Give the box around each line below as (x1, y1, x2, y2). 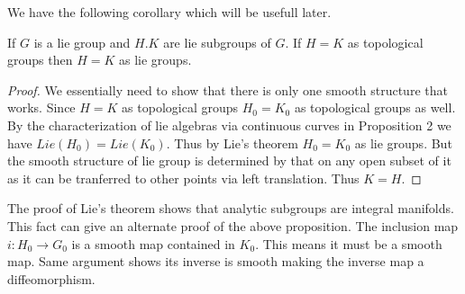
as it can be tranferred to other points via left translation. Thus (7, 168, 360, 187)
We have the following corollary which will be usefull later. (7, 3, 332, 21)
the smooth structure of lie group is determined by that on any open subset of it (7, 151, 451, 170)
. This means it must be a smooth (255, 234, 442, 253)
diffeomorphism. (7, 269, 96, 288)
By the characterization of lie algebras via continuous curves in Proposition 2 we (7, 115, 451, 134)
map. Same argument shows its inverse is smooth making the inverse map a (7, 252, 424, 271)
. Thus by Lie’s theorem (166, 133, 298, 152)
